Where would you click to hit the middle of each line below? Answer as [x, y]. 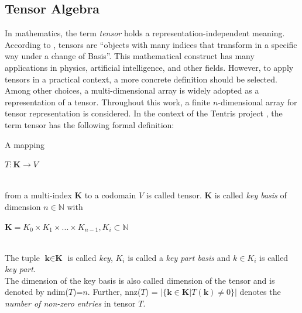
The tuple [22, 257]
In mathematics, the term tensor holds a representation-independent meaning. [145, 33]
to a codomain [110, 195]
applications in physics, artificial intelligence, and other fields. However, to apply [149, 67]
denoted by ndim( [37, 292]
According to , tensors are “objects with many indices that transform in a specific [151, 44]
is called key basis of [250, 195]
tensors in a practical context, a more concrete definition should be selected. [141, 79]
